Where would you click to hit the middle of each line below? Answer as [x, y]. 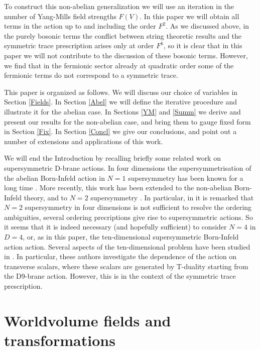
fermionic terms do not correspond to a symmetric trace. [91, 75]
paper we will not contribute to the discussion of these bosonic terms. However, [126, 55]
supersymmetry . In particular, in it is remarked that [172, 197]
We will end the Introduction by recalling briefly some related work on [112, 158]
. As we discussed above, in [208, 26]
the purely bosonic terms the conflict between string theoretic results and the [123, 35]
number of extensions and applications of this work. [84, 141]
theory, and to [46, 197]
